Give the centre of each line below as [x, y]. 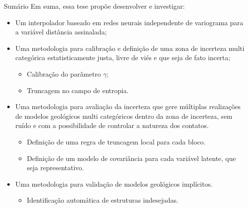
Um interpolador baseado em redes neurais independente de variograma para [129, 22]
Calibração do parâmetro [64, 73]
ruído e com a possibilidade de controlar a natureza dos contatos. [112, 125]
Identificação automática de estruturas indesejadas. [103, 200]
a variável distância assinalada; [61, 32]
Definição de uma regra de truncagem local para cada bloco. [116, 141]
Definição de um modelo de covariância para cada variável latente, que [131, 158]
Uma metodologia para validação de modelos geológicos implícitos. [114, 184]
